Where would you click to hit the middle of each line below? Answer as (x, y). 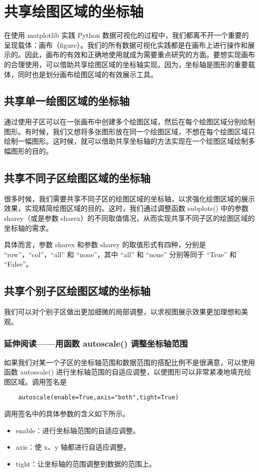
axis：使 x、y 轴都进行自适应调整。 (73, 447)
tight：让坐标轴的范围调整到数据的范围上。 (86, 463)
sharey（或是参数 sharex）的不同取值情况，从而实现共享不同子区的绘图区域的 (129, 218)
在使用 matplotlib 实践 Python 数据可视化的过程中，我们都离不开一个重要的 (127, 35)
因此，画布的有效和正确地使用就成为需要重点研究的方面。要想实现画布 (140, 54)
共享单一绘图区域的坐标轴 (67, 101)
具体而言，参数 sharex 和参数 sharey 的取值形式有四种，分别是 (105, 244)
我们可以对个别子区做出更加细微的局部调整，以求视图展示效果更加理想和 (123, 312)
